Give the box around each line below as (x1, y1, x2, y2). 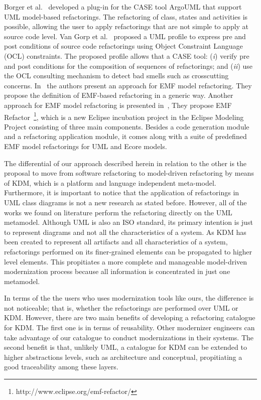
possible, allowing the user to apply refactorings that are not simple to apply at (4, 21, 249, 32)
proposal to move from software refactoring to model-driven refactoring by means (4, 168, 254, 178)
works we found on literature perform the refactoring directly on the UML (4, 207, 232, 217)
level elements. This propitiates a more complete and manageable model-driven (4, 256, 247, 266)
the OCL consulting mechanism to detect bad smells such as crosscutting (4, 70, 229, 81)
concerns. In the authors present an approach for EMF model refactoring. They (4, 80, 252, 90)
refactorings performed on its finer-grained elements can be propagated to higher (4, 246, 252, 256)
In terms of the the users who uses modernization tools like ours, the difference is (4, 293, 254, 303)
